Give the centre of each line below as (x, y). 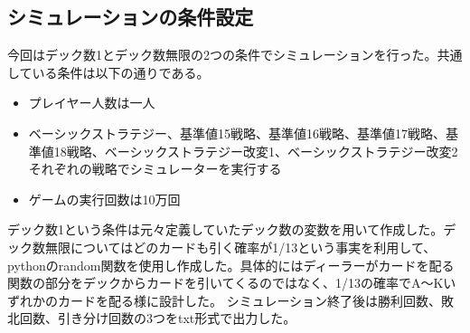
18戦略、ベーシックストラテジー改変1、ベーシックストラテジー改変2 (256, 151)
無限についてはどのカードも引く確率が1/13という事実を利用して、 (240, 247)
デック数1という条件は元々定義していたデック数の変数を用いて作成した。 (226, 229)
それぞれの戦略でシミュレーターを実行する (155, 169)
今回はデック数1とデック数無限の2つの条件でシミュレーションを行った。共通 (235, 55)
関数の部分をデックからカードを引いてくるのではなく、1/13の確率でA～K (226, 283)
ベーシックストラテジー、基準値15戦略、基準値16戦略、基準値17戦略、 (237, 133)
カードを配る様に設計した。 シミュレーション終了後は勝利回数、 (249, 300)
